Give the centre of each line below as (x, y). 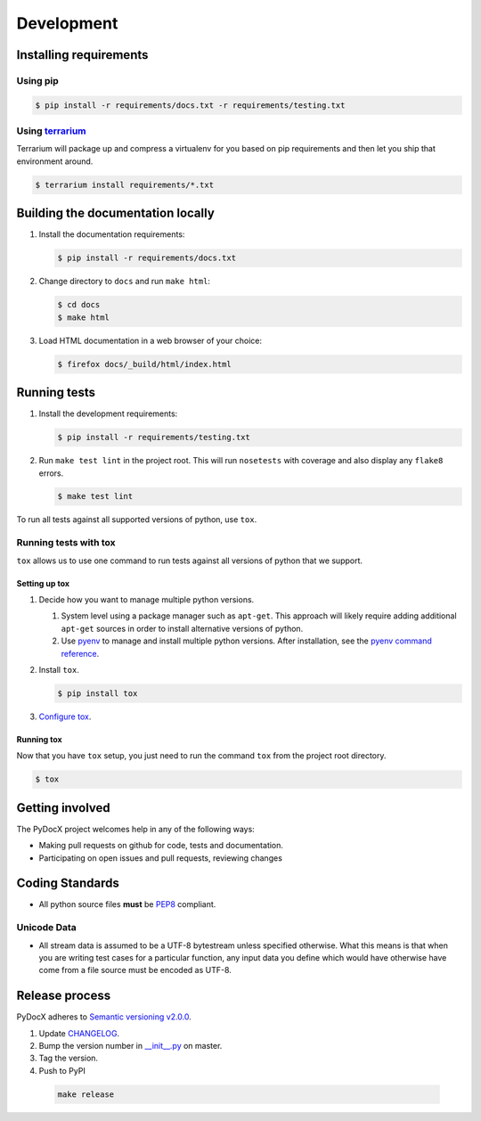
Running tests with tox (66, 543)
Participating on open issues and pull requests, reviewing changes (160, 858)
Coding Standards (68, 884)
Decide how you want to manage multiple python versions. (147, 600)
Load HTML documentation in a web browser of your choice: (151, 340)
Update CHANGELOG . (79, 1033)
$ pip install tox (98, 693)
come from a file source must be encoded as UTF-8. (135, 970)
